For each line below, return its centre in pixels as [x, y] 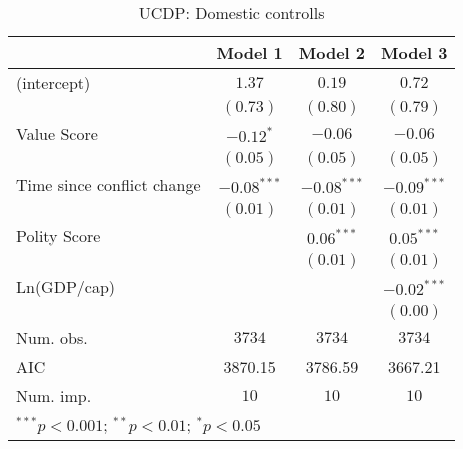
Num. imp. [54, 395]
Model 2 [332, 52]
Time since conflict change [108, 184]
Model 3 [414, 52]
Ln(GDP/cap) [66, 286]
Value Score [57, 133]
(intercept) [53, 82]
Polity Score [58, 235]
